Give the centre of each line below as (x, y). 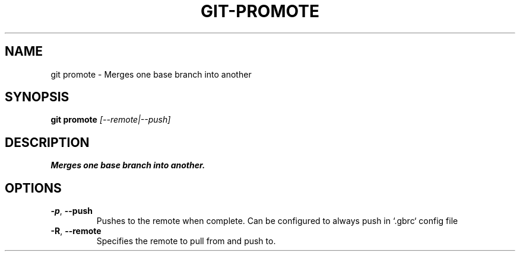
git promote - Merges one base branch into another (151, 74)
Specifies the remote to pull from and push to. (186, 241)
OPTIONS (33, 188)
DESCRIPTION (47, 142)
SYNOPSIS (37, 97)
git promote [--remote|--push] (111, 120)
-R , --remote (76, 231)
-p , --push (72, 211)
